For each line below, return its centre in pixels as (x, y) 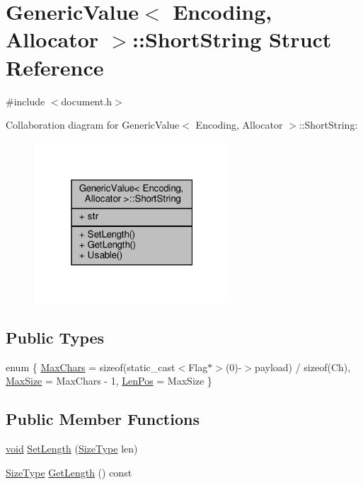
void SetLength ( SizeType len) (72, 448)
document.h (87, 101)
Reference (55, 67)
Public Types (55, 337)
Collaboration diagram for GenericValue (93, 125)
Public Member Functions (103, 419)
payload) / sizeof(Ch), (303, 367)
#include (25, 101)
